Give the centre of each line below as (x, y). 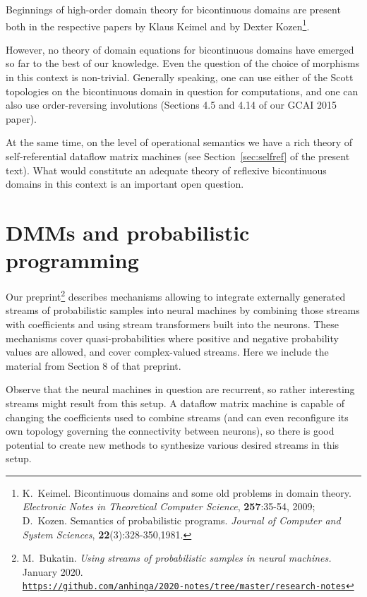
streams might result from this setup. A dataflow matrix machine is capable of (175, 403)
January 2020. (53, 571)
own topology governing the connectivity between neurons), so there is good (170, 431)
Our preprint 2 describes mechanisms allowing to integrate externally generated (176, 295)
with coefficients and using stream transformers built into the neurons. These (173, 324)
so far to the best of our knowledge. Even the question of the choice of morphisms (183, 63)
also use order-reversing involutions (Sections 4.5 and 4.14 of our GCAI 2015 (171, 105)
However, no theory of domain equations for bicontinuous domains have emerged (180, 49)
